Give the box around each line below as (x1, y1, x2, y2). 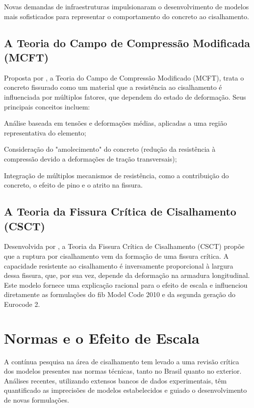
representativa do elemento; (4, 127, 86, 137)
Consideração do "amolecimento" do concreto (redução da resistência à (4, 144, 216, 154)
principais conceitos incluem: (4, 101, 90, 111)
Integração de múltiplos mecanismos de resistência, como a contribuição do (4, 170, 229, 180)
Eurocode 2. (4, 299, 40, 309)
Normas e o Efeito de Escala (4, 327, 200, 348)
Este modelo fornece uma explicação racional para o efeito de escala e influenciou (4, 279, 248, 290)
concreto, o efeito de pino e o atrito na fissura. (4, 180, 143, 190)
